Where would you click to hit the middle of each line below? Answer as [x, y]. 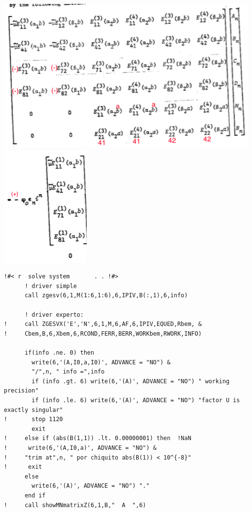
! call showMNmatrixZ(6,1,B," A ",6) [75, 505]
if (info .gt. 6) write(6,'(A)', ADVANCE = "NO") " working [131, 381]
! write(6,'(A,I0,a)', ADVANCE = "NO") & [80, 448]
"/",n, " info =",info [68, 372]
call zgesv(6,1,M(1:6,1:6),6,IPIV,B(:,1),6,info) [106, 296]
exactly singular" [33, 410]
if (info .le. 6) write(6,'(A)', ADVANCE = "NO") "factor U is [136, 400]
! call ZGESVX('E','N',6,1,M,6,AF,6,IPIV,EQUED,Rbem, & [103, 324]
